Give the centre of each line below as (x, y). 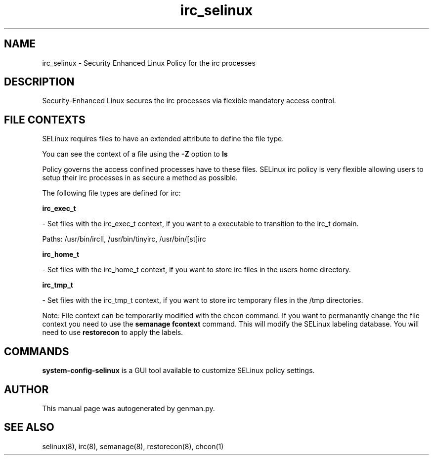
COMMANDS (37, 351)
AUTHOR (26, 389)
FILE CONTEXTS (45, 120)
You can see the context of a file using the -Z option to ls (135, 154)
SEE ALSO (29, 427)
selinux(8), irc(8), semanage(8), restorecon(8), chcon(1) (133, 446)
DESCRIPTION (39, 82)
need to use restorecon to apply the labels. (113, 333)
